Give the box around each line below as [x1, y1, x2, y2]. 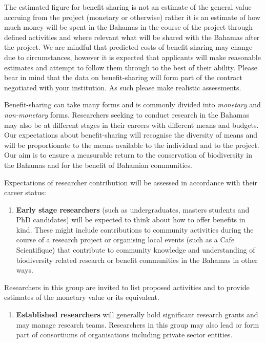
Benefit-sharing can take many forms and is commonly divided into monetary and [4, 99, 261, 110]
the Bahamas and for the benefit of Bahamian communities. [4, 159, 192, 170]
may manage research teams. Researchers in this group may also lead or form [16, 319, 259, 330]
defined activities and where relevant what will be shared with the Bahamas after [4, 31, 260, 42]
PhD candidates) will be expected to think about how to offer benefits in [16, 214, 246, 225]
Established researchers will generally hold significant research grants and [16, 309, 258, 320]
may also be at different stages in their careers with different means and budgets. [4, 119, 259, 130]
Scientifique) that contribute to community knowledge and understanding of [16, 244, 255, 255]
